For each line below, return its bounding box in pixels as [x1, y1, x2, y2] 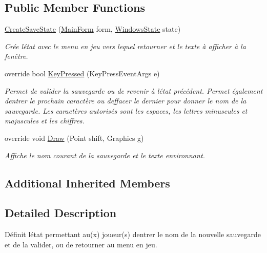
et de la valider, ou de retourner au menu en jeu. [5, 239, 157, 249]
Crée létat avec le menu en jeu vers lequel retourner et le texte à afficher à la [5, 40, 246, 51]
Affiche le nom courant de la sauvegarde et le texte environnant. [5, 150, 205, 160]
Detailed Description [5, 205, 117, 221]
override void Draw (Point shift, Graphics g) [5, 132, 144, 143]
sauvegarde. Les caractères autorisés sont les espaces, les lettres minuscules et [5, 105, 248, 116]
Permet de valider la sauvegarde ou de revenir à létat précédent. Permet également [5, 85, 263, 96]
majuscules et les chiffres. [5, 115, 85, 126]
